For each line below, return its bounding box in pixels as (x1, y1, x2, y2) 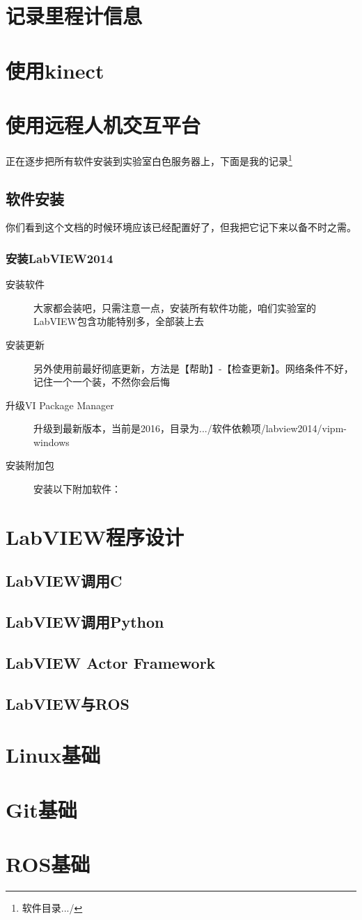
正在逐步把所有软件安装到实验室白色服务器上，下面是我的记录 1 (6, 151, 292, 168)
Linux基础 (6, 740, 101, 769)
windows (33, 434, 70, 449)
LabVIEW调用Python (6, 611, 164, 633)
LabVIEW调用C (6, 570, 123, 592)
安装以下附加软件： (33, 482, 121, 496)
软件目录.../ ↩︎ (22, 901, 83, 915)
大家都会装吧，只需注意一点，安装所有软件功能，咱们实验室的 (33, 300, 316, 315)
